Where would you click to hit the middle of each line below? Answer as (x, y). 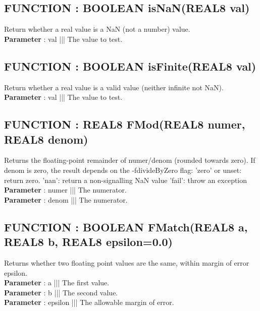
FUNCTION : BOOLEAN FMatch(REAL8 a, (126, 227)
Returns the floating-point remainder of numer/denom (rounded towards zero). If (130, 160)
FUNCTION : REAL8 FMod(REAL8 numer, (125, 124)
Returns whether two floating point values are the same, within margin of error (127, 262)
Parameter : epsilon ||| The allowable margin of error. (89, 302)
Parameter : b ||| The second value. (61, 292)
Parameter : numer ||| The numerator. (65, 190)
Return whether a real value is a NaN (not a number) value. (97, 29)
